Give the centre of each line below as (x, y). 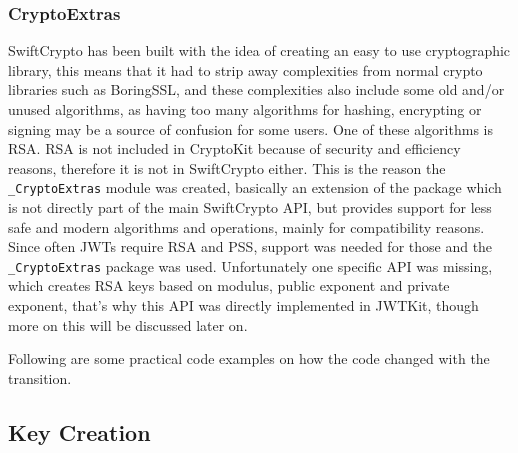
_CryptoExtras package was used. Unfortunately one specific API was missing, (250, 265)
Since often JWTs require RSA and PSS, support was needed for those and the (250, 246)
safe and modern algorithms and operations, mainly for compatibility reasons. (246, 226)
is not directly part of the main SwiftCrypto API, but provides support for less (250, 207)
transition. (40, 377)
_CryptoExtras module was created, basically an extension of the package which (255, 187)
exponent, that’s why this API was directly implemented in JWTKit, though (243, 305)
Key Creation (79, 431)
